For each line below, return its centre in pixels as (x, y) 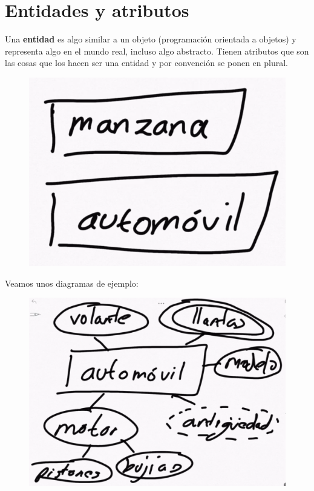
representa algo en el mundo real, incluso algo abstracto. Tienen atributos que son (157, 51)
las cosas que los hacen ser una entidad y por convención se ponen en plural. (147, 63)
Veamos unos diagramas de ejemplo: (72, 283)
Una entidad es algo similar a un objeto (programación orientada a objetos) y (151, 39)
